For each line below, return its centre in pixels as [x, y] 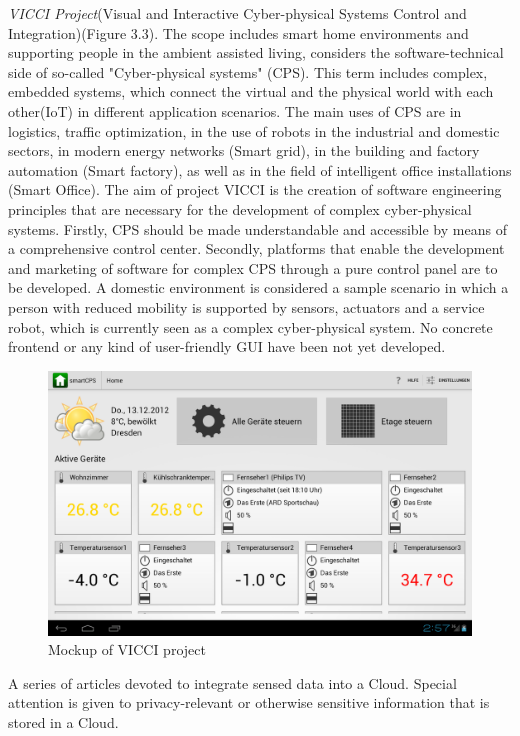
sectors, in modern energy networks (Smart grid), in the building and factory [244, 150]
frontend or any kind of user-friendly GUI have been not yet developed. [227, 346]
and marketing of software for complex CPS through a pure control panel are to [253, 267]
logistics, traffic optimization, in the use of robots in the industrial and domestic [254, 130]
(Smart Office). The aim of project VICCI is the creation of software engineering [255, 189]
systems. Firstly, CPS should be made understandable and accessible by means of [257, 228]
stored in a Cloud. [63, 722]
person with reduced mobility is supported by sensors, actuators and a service [246, 306]
